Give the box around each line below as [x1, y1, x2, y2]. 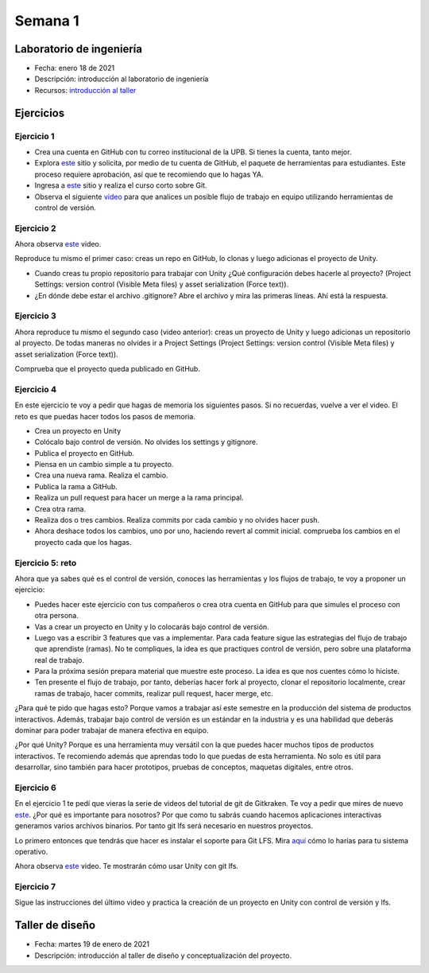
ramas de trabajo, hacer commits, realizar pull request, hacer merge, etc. [34, 688, 273, 698]
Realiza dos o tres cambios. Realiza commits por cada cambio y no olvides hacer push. [34, 516, 320, 525]
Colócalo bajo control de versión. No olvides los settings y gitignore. [34, 438, 258, 447]
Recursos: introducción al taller [34, 85, 137, 95]
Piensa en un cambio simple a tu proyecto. [34, 460, 174, 469]
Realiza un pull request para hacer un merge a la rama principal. [34, 493, 244, 503]
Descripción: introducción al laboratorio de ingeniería [34, 74, 209, 84]
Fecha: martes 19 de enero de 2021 [34, 940, 150, 949]
